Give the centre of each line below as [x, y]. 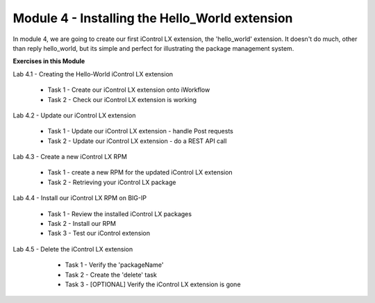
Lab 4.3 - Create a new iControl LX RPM [70, 157]
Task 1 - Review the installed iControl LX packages [120, 214]
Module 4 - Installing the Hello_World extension [153, 18]
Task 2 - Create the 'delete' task [111, 275]
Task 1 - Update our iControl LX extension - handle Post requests [141, 131]
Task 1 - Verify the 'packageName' [114, 265]
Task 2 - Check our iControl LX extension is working [122, 99]
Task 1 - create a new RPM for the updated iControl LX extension [140, 172]
